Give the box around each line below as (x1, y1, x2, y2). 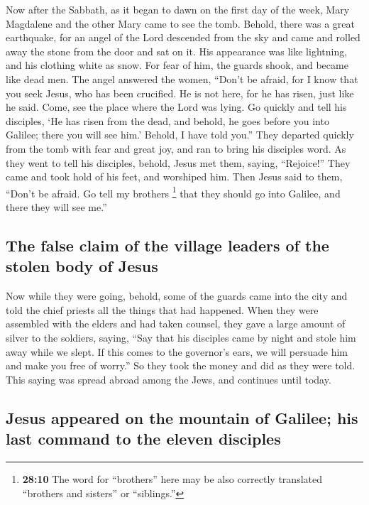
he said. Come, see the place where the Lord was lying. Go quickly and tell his (6, 99, 347, 114)
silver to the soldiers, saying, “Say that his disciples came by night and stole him (6, 330, 356, 344)
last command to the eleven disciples (6, 428, 281, 450)
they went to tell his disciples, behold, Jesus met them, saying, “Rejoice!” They (6, 155, 351, 170)
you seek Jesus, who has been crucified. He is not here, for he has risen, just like (6, 85, 354, 100)
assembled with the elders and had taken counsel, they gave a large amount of (6, 316, 346, 331)
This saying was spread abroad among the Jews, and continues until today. (6, 371, 331, 386)
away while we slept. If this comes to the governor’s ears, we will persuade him (6, 344, 348, 359)
